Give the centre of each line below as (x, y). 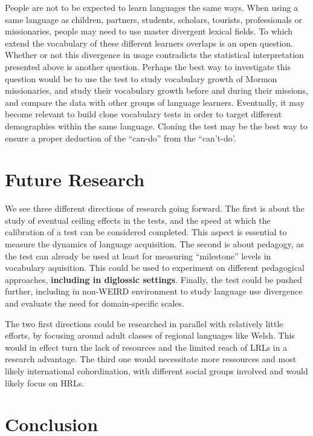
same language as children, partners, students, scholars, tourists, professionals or (153, 19)
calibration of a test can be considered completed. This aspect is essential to (146, 232)
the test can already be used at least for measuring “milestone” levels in (138, 255)
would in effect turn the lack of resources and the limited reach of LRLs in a (146, 347)
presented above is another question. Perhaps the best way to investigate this (148, 66)
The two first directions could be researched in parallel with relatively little (144, 323)
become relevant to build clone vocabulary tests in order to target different (144, 114)
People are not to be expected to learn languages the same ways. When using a (152, 7)
